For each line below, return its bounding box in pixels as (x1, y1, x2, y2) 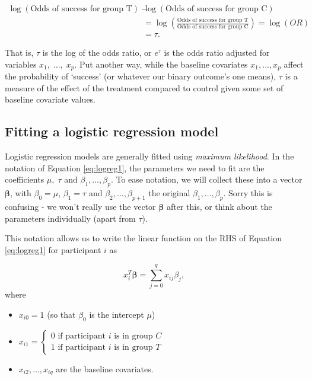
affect (284, 58, 304, 70)
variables (5, 58, 37, 70)
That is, (5, 46, 34, 59)
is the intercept (89, 308, 144, 320)
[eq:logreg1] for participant (5, 243, 101, 256)
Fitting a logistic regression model (5, 122, 219, 140)
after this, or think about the (166, 200, 272, 212)
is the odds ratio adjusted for (164, 46, 270, 59)
